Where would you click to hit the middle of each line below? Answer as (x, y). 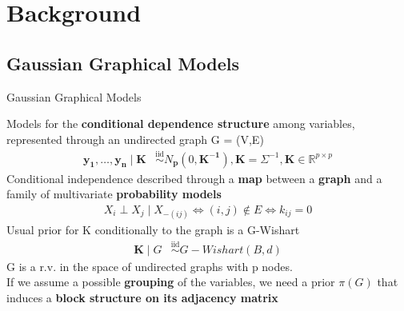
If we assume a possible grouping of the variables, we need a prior (171, 282)
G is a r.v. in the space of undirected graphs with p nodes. (150, 266)
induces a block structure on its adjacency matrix (142, 298)
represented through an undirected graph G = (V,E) (135, 139)
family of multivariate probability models (114, 194)
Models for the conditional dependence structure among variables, (181, 124)
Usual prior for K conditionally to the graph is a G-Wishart (153, 230)
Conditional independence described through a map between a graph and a (194, 178)
